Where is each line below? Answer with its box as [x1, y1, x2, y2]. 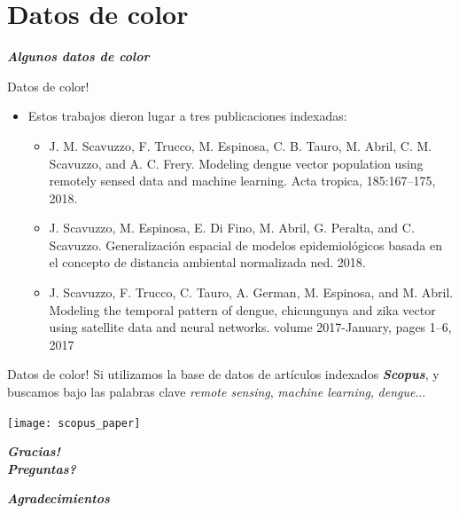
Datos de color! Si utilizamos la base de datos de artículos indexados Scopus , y [7, 365, 440, 383]
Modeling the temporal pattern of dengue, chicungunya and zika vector [49, 300, 436, 319]
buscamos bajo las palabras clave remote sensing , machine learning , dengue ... [7, 383, 426, 401]
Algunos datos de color [7, 47, 150, 66]
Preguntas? [7, 459, 76, 477]
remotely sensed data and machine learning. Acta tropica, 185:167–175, [49, 171, 436, 190]
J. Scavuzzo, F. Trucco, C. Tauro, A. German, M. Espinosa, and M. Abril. [49, 283, 454, 302]
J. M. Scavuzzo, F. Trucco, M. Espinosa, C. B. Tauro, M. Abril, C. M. [49, 136, 432, 154]
